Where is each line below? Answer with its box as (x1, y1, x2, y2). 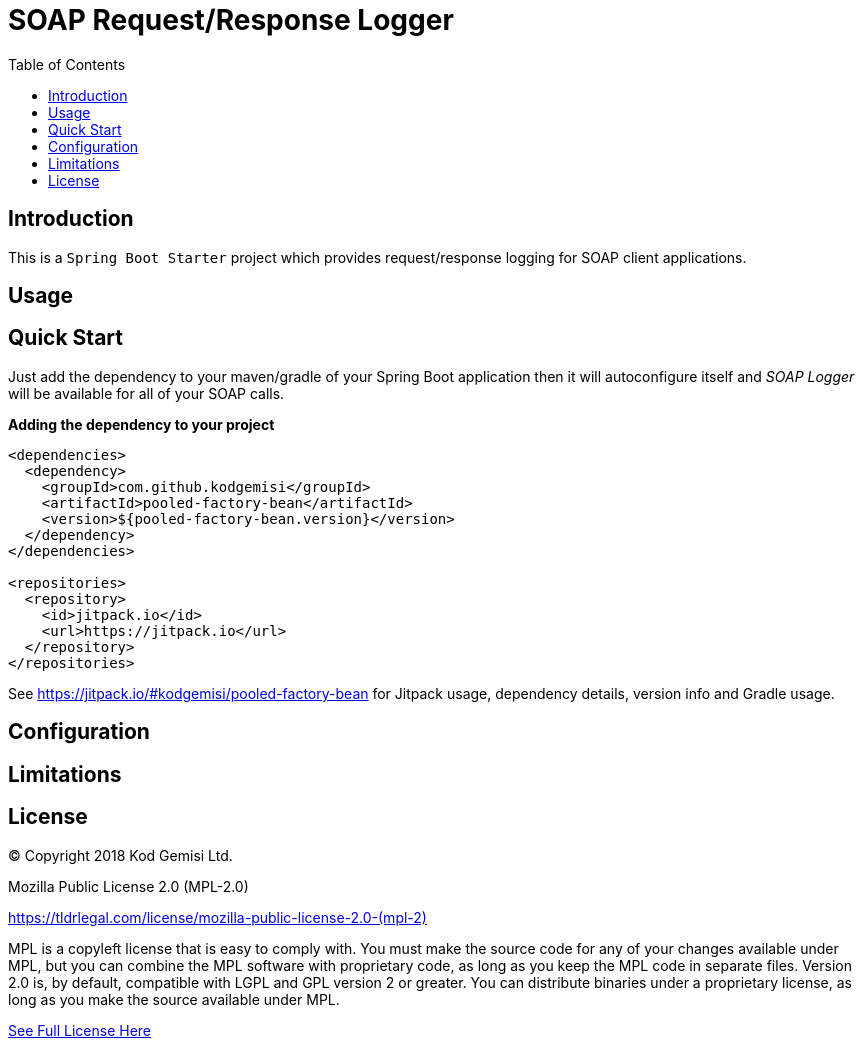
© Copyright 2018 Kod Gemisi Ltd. (8, 846, 233, 864)
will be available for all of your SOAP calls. (8, 384, 285, 402)
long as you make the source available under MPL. (8, 990, 340, 1008)
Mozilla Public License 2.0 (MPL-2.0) (8, 877, 249, 895)
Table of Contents (8, 55, 126, 73)
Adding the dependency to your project (8, 415, 275, 433)
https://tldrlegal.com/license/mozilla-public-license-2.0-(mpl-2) (8, 908, 427, 926)
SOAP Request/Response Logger (8, 3, 454, 37)
